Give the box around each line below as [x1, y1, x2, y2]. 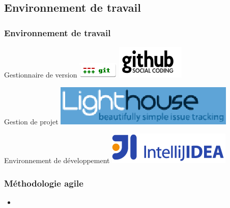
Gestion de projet [4, 116, 59, 126]
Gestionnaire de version [4, 69, 77, 80]
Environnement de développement [4, 155, 110, 166]
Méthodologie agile [4, 176, 83, 189]
